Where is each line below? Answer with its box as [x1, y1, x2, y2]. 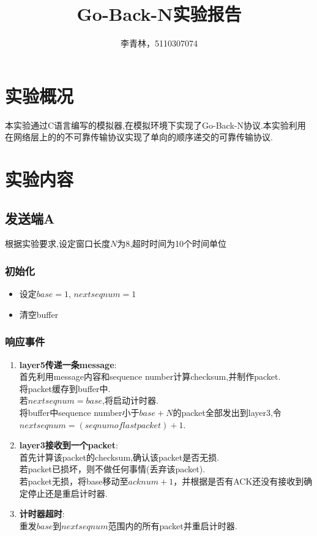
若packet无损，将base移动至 [19, 474, 129, 487]
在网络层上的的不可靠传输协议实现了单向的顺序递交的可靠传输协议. [5, 130, 273, 143]
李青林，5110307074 [121, 37, 198, 50]
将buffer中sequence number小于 [19, 406, 140, 419]
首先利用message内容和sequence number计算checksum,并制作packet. [19, 370, 281, 383]
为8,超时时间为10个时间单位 [117, 237, 227, 250]
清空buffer [19, 308, 59, 320]
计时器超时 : [19, 507, 65, 520]
